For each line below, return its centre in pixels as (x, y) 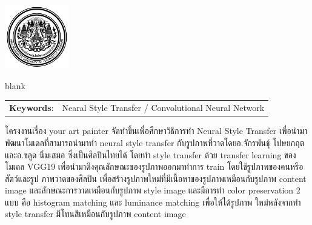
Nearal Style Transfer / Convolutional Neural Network (163, 108)
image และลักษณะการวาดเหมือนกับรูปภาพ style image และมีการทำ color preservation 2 (153, 190)
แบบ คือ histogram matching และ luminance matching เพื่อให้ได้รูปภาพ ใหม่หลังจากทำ (153, 202)
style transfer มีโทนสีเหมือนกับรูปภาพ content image (95, 214)
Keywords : (32, 108)
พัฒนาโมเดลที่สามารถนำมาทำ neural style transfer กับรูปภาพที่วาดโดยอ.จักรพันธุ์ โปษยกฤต (155, 142)
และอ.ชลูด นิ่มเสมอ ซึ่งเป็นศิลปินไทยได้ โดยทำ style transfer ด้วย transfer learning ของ (151, 154)
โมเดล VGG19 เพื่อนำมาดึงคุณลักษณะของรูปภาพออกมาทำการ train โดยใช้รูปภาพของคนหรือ (154, 166)
